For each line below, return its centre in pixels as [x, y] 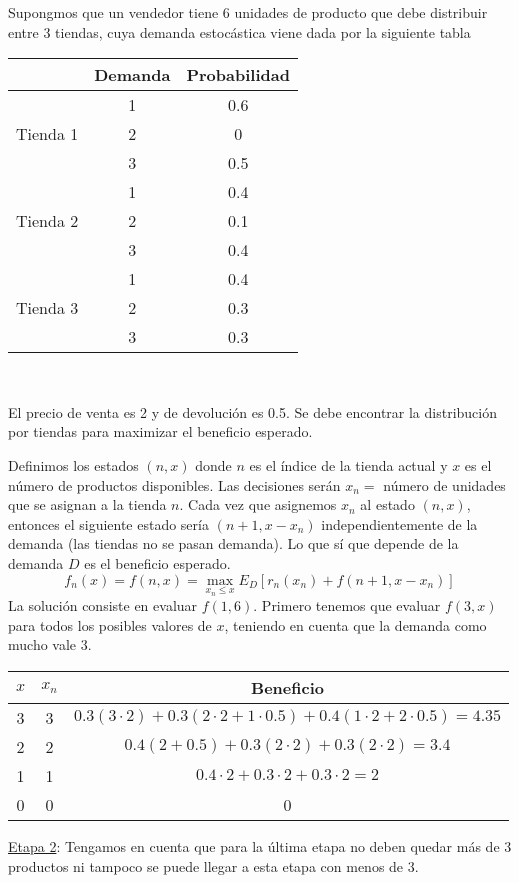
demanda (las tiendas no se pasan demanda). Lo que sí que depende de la [233, 543]
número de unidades [444, 484]
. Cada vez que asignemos [258, 504]
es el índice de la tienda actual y [348, 464]
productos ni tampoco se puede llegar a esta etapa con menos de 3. [213, 865]
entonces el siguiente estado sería [108, 523]
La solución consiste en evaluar [103, 605]
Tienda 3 [47, 308]
